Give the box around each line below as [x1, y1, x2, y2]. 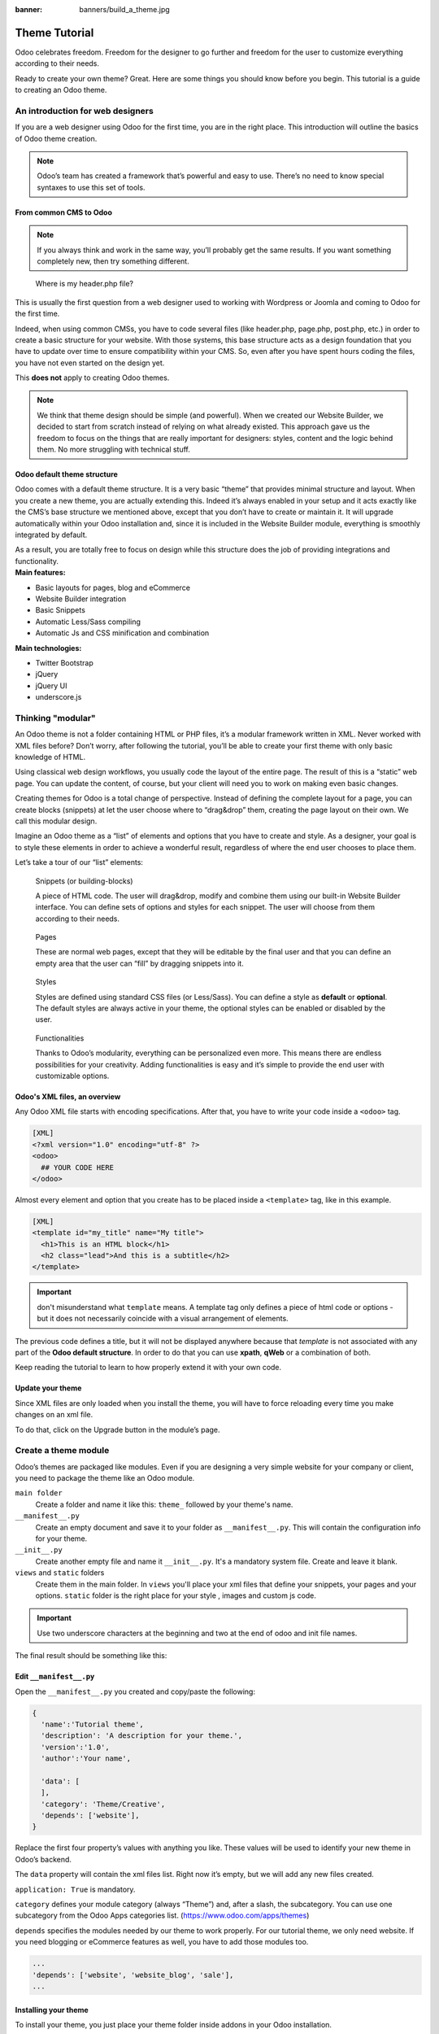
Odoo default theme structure [15, 469, 118, 479]
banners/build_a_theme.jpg [79, 5, 170, 14]
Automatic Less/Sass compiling [35, 617, 141, 626]
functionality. [15, 556, 59, 565]
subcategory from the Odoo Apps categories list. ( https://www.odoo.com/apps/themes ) [15, 1910, 310, 1920]
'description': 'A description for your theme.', [41, 1731, 243, 1740]
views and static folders [15, 1568, 105, 1578]
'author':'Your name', [41, 1754, 132, 1763]
